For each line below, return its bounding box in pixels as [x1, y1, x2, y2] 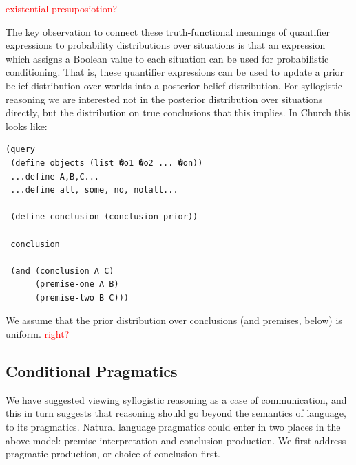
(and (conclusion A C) [10, 266, 114, 276]
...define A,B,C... [10, 171, 100, 182]
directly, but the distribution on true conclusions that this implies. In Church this [6, 105, 350, 120]
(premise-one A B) [34, 279, 119, 290]
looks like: [6, 118, 48, 133]
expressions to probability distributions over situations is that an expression [6, 38, 326, 52]
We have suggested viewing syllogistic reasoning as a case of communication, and [6, 392, 347, 407]
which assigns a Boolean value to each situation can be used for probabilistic [6, 51, 329, 65]
